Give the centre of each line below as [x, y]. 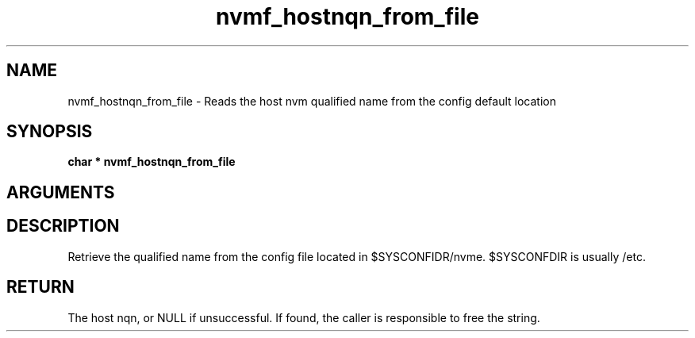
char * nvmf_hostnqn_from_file [152, 162]
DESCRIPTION [63, 226]
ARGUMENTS [61, 192]
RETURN [40, 287]
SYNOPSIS [50, 132]
